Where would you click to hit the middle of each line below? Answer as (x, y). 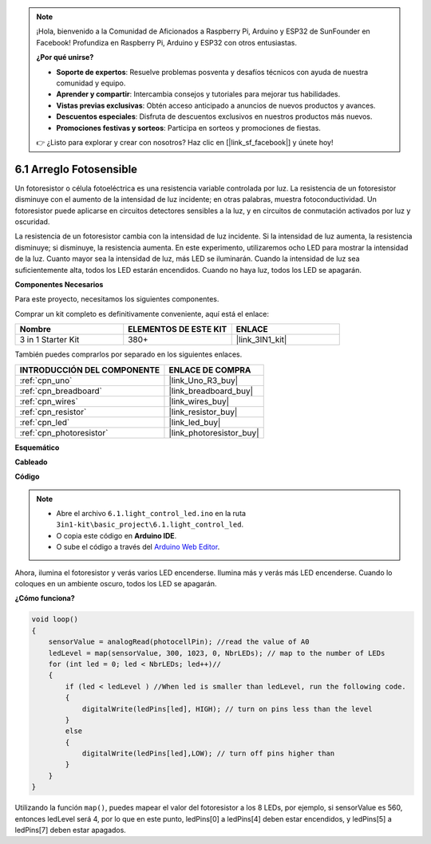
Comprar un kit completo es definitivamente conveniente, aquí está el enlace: (142, 314)
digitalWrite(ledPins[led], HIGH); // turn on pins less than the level (227, 709)
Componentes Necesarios (59, 284)
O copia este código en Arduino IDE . (117, 535)
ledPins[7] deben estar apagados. (71, 830)
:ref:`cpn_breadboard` (61, 391)
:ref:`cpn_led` (45, 422)
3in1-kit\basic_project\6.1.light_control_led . (150, 525)
